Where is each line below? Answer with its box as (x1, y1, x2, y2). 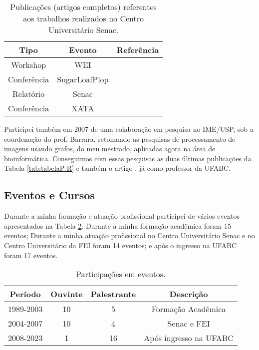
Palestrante (90, 288, 136, 300)
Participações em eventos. (76, 268, 166, 280)
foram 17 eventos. (4, 250, 58, 260)
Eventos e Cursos (4, 187, 95, 203)
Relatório (12, 88, 45, 99)
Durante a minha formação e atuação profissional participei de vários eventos (4, 211, 240, 221)
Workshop (11, 59, 46, 70)
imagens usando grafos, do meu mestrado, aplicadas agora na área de (4, 143, 216, 154)
